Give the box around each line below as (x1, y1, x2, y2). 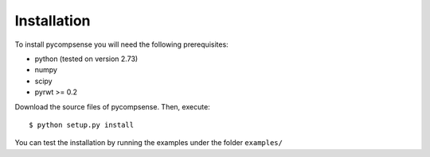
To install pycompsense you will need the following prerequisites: (14, 40, 229, 49)
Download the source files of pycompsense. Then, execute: (14, 101, 210, 111)
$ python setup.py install (29, 120, 135, 129)
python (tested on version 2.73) (34, 54, 139, 63)
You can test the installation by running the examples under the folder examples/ (14, 138, 283, 147)
